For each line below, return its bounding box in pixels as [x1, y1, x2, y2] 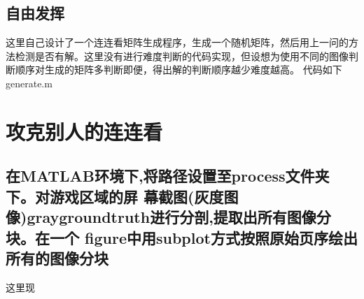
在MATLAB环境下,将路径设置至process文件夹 [6, 165, 330, 187]
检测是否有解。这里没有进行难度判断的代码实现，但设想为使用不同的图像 [15, 48, 349, 63]
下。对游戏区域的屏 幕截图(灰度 [6, 185, 224, 207]
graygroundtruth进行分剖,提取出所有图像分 [27, 206, 331, 228]
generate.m [6, 75, 52, 90]
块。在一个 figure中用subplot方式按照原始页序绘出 [6, 226, 358, 248]
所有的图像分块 [6, 247, 108, 268]
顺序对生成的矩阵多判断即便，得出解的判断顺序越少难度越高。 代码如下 [15, 62, 342, 77]
